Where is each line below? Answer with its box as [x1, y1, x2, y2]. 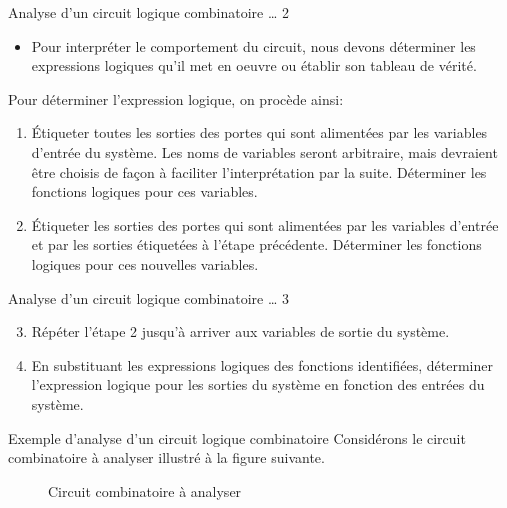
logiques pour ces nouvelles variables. [31, 253, 259, 274]
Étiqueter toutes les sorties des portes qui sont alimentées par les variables [31, 122, 488, 143]
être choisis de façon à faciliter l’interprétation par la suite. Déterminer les [31, 161, 487, 182]
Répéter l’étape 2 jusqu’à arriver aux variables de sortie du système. [31, 321, 450, 342]
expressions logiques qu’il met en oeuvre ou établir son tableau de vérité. [31, 55, 477, 76]
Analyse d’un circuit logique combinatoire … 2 [8, 2, 289, 22]
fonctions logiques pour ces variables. [31, 181, 258, 202]
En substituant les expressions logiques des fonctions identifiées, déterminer [31, 354, 493, 375]
